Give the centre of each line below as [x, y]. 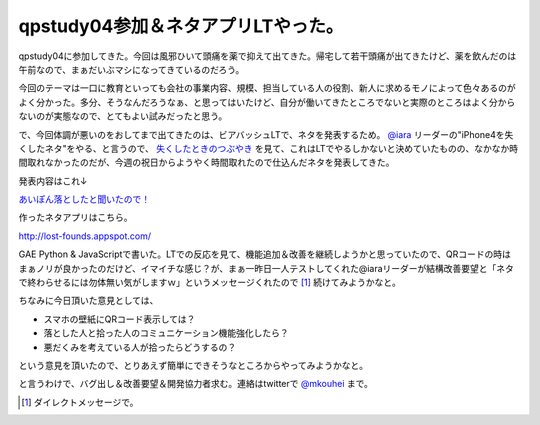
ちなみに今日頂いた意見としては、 [88, 301]
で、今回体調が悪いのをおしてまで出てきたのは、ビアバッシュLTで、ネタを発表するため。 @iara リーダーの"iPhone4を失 [266, 134]
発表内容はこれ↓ [53, 181]
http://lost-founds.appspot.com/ [85, 236]
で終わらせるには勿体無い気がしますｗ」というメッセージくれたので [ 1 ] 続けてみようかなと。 [210, 282]
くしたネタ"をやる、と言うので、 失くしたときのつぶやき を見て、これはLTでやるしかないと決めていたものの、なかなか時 [268, 148]
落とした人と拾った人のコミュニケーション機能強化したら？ [166, 333]
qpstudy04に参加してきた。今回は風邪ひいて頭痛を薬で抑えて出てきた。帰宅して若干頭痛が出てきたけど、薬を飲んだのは [267, 56]
